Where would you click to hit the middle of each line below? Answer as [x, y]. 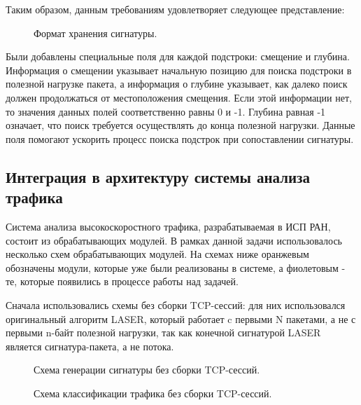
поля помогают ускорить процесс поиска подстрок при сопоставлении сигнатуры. [180, 138]
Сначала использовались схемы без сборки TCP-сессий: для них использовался [176, 304]
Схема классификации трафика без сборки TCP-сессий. [153, 393]
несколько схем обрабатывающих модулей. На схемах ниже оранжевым [157, 254]
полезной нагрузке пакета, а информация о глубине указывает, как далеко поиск [177, 84]
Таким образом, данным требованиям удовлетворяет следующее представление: [175, 9]
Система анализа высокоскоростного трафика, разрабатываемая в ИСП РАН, [168, 226]
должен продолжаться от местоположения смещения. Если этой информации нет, [179, 97]
